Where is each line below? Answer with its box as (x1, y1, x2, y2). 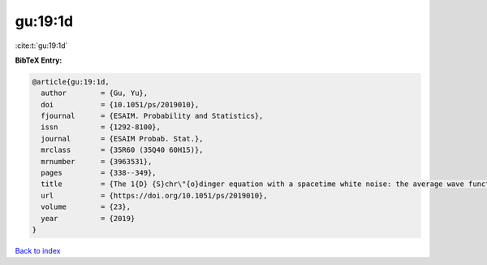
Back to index (15, 245, 61, 255)
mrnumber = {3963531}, (41, 157, 153, 166)
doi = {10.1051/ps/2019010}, (41, 100, 200, 109)
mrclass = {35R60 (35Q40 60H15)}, (41, 146, 204, 154)
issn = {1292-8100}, (41, 123, 162, 132)
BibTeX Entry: (15, 55, 62, 65)
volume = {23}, (41, 202, 131, 211)
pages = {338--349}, (41, 168, 157, 178)
